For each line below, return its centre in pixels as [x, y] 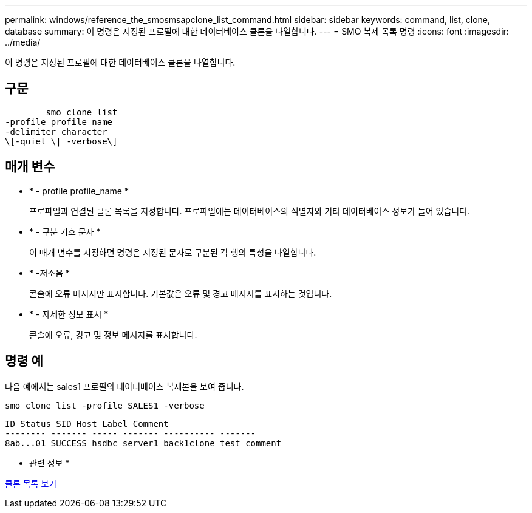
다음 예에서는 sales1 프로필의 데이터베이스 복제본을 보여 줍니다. [124, 386]
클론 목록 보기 [31, 483]
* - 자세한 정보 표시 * [69, 314]
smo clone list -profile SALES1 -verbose [105, 405]
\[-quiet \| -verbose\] [61, 141]
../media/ [23, 42]
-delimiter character [56, 131]
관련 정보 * [49, 463]
